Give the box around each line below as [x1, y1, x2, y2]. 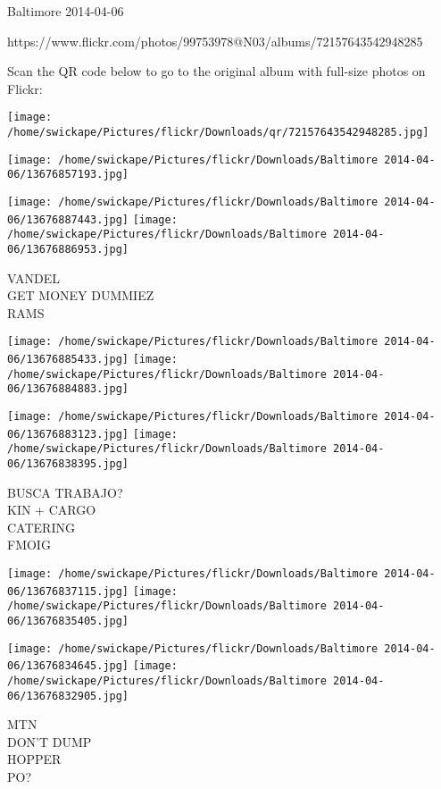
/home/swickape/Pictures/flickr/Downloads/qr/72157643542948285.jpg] [7, 126, 429, 139]
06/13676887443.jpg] [7, 213, 129, 226]
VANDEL [7, 268, 60, 287]
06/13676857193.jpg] [7, 168, 129, 181]
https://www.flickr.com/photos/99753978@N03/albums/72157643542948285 [7, 31, 423, 50]
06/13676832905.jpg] [7, 689, 129, 702]
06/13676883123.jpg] [7, 427, 129, 441]
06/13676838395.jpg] [7, 457, 129, 470]
